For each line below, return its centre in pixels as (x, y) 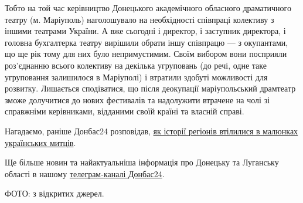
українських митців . (40, 142)
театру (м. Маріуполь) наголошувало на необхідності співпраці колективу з (139, 19)
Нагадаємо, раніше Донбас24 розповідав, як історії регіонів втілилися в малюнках (151, 131)
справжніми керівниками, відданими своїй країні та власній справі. (125, 111)
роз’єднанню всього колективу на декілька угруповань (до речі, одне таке (136, 65)
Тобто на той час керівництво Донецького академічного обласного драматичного (148, 8)
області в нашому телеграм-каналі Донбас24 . (85, 173)
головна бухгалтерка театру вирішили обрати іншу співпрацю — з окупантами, (147, 42)
